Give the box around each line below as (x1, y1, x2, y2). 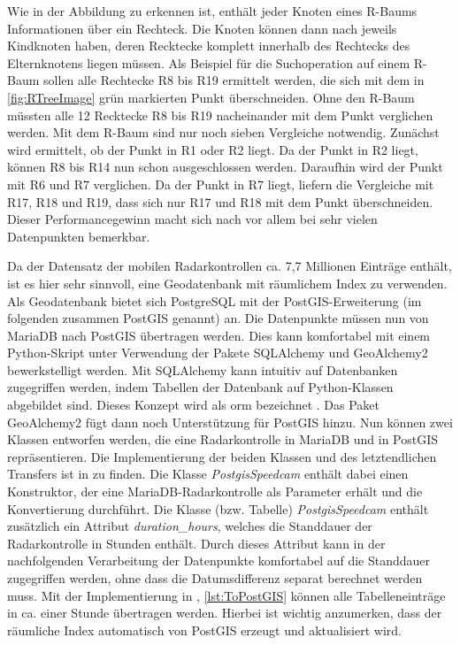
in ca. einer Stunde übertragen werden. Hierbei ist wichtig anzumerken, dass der (7, 603, 442, 622)
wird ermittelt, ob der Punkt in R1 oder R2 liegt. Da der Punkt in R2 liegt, (7, 140, 418, 158)
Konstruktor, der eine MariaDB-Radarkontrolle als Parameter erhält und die (7, 482, 423, 501)
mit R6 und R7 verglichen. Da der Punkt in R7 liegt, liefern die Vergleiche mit (7, 174, 434, 193)
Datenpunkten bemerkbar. (7, 227, 150, 245)
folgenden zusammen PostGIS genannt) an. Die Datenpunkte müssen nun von (7, 309, 429, 327)
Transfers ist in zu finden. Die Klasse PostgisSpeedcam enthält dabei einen (7, 465, 409, 483)
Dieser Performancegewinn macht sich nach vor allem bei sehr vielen (7, 210, 378, 228)
